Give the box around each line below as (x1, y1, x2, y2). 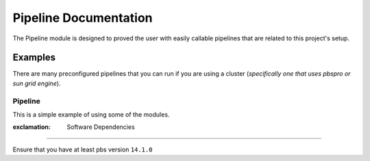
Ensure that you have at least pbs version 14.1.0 (12, 145, 153, 153)
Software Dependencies (66, 123, 135, 131)
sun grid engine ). (12, 79, 61, 87)
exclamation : (12, 123, 51, 131)
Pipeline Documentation (12, 10, 153, 25)
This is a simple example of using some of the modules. (12, 110, 170, 119)
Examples (12, 52, 56, 63)
